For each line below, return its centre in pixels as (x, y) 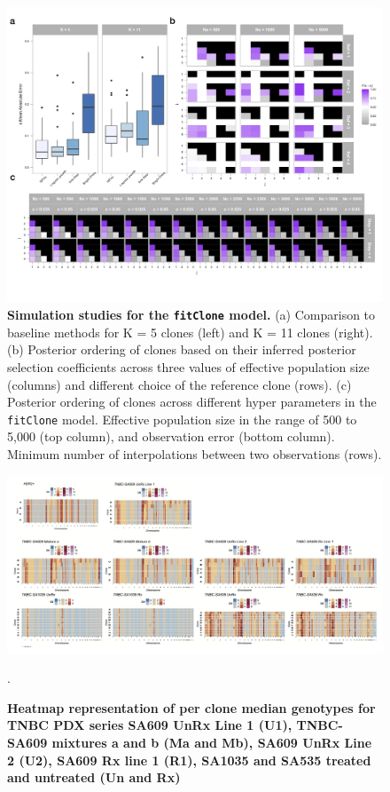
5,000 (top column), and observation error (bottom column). (171, 436)
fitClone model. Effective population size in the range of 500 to (182, 419)
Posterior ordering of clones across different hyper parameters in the (192, 402)
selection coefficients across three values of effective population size (188, 366)
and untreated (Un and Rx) (94, 777)
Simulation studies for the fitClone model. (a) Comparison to (191, 315)
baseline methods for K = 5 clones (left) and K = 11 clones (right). (190, 332)
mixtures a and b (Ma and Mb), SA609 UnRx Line (212, 742)
